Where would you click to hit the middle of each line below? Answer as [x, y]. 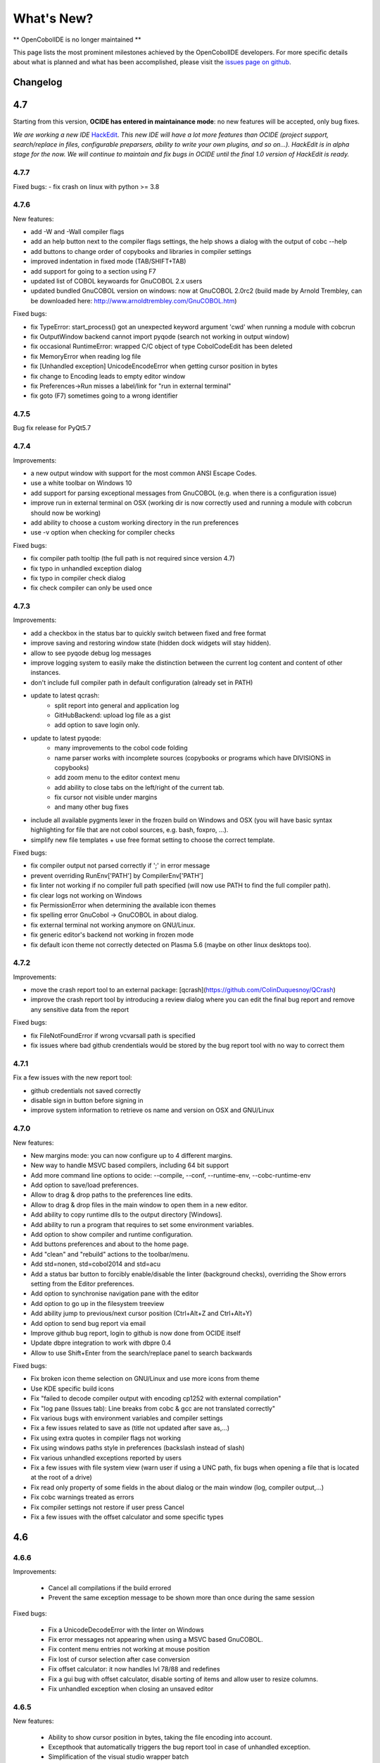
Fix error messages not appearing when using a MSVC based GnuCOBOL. [156, 1640]
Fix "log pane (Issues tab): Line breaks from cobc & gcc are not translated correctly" [153, 1408]
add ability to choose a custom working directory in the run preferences [135, 523]
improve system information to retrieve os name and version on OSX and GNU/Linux [152, 1110]
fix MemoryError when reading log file [86, 356]
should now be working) [66, 513]
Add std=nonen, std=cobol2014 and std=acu [96, 1264]
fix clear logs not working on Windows [86, 895]
